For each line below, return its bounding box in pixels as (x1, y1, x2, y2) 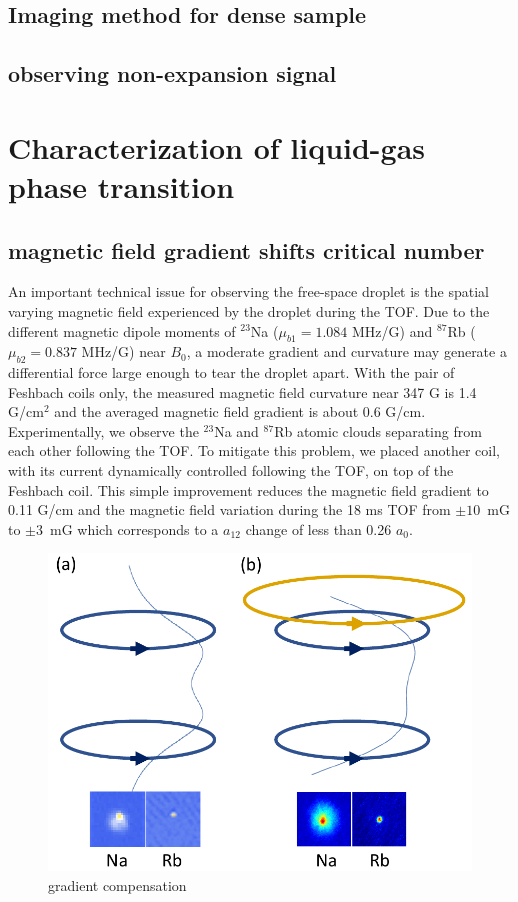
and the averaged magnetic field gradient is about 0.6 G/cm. (54, 401, 426, 422)
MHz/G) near (81, 341, 166, 362)
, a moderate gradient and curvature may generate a (186, 341, 507, 362)
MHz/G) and (352, 320, 433, 341)
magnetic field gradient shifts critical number (8, 234, 485, 265)
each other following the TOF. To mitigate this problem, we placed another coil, (8, 440, 500, 461)
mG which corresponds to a (50, 518, 219, 539)
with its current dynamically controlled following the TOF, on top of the (8, 460, 454, 481)
